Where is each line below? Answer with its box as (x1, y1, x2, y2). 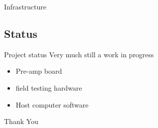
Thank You (4, 116, 38, 127)
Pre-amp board (15, 66, 62, 76)
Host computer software (15, 99, 89, 110)
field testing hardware (15, 82, 82, 93)
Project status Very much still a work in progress (4, 49, 154, 59)
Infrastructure (4, 1, 46, 11)
